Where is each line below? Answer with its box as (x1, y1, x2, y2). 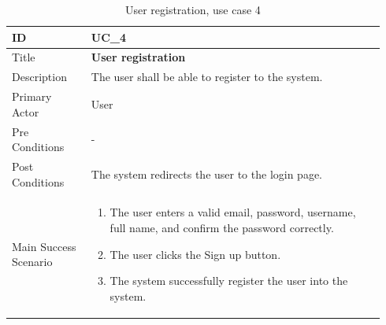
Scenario (12, 253, 53, 270)
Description (12, 68, 67, 85)
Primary (12, 88, 52, 105)
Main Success (12, 238, 76, 254)
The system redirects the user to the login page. (91, 165, 323, 182)
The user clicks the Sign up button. (109, 246, 281, 262)
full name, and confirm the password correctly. (109, 220, 334, 236)
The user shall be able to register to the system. (91, 68, 323, 85)
